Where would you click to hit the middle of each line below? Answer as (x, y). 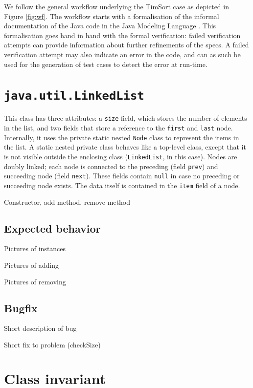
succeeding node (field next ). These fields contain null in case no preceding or (122, 176)
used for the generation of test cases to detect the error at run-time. (106, 64)
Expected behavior (52, 228)
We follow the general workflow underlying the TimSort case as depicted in (116, 6)
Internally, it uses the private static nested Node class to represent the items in (122, 137)
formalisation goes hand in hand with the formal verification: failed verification (122, 35)
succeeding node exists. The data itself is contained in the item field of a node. (122, 185)
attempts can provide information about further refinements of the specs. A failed (126, 45)
